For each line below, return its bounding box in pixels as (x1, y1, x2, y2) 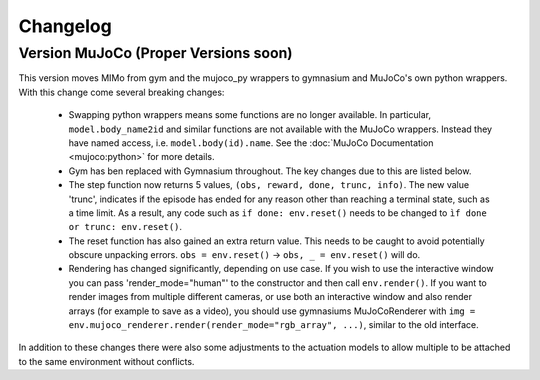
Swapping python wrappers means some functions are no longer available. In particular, (68, 109, 432, 121)
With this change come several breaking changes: (18, 86, 225, 98)
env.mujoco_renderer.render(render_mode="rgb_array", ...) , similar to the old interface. (68, 319, 479, 331)
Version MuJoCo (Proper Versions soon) (18, 44, 294, 62)
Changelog (18, 15, 112, 37)
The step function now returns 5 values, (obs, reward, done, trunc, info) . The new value (68, 179, 470, 191)
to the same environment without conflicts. (18, 355, 195, 367)
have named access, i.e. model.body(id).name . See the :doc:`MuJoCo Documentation (68, 136, 434, 149)
